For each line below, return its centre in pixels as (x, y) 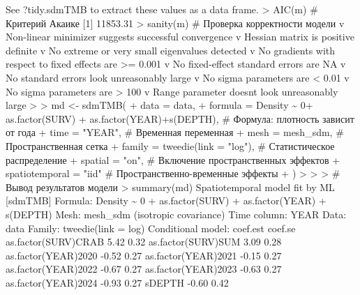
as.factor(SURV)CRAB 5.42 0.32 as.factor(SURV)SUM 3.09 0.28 (144, 242)
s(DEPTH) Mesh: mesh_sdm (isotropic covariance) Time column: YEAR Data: (176, 214)
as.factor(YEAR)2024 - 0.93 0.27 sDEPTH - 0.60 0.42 (117, 282)
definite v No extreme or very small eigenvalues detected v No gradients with (171, 50)
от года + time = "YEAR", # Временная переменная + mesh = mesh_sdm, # (175, 132)
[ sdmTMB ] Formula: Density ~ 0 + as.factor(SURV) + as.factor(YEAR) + (166, 201)
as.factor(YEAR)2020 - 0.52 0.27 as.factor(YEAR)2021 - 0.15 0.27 (144, 255)
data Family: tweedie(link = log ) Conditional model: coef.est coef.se (151, 228)
